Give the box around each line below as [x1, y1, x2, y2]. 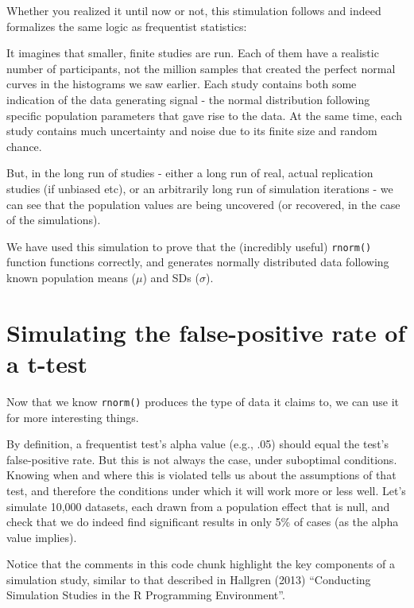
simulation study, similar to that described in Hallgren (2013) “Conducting [6, 571, 371, 587]
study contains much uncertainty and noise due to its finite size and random [6, 122, 377, 139]
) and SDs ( [142, 269, 199, 285]
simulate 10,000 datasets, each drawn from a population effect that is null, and [6, 498, 390, 514]
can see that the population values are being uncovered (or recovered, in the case [6, 196, 400, 212]
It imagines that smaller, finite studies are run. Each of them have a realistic [6, 45, 379, 61]
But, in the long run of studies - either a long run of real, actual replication [6, 165, 373, 181]
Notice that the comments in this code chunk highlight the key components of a [6, 556, 396, 572]
